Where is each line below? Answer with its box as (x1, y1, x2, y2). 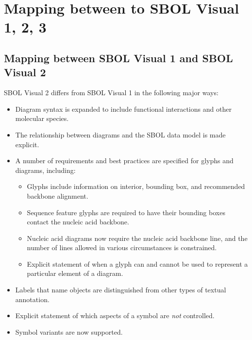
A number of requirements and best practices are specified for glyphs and (15, 155, 234, 166)
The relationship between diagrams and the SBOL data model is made (15, 129, 226, 139)
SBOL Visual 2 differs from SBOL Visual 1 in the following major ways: (4, 87, 218, 98)
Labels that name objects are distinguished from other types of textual (15, 285, 226, 295)
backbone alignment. (27, 190, 88, 201)
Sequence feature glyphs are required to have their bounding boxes (27, 207, 225, 217)
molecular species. (15, 113, 69, 123)
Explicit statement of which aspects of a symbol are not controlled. (15, 310, 215, 321)
